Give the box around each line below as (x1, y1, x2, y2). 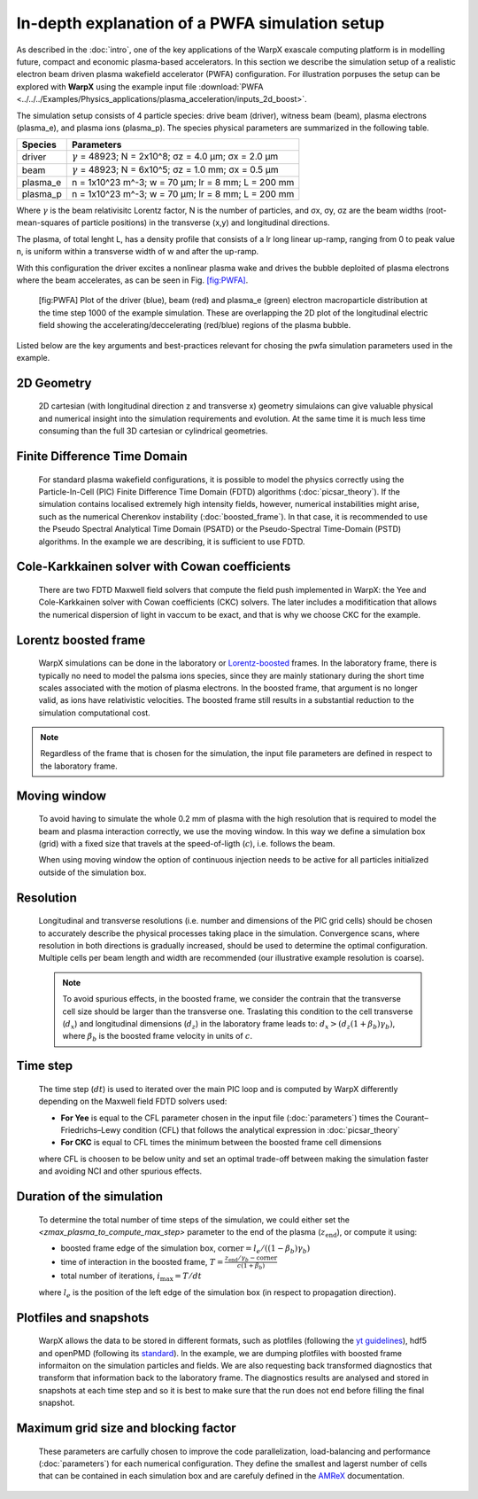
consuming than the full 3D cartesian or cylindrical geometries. (38, 425, 269, 436)
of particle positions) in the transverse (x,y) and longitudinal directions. (71, 217, 330, 228)
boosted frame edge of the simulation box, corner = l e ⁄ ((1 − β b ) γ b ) (60, 1243, 311, 1256)
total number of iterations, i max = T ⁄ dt (60, 1270, 203, 1284)
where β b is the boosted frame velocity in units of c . (62, 1031, 252, 1043)
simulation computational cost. (38, 707, 150, 718)
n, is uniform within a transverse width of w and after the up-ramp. (16, 246, 259, 257)
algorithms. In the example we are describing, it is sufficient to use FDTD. (38, 536, 305, 547)
